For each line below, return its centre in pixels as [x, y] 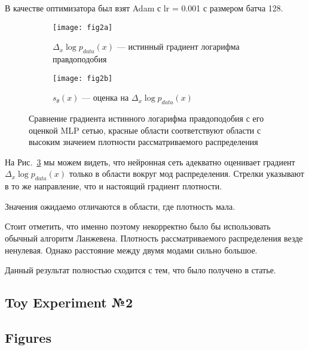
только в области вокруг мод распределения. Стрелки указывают [186, 174]
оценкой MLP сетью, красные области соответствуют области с [145, 130]
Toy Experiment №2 [69, 302]
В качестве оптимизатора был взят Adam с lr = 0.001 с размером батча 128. [144, 8]
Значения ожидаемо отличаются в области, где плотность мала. [120, 206]
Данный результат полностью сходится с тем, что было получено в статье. [140, 270]
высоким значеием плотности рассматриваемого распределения [143, 142]
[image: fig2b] [83, 78]
